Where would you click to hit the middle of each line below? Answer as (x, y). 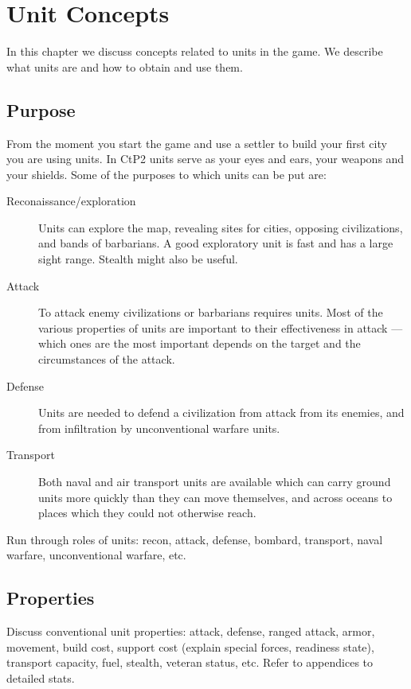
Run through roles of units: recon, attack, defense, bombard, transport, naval (195, 539)
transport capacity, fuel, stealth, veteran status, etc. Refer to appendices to (190, 662)
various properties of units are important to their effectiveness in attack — (221, 327)
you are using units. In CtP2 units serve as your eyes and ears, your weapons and (205, 159)
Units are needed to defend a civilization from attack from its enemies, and (221, 413)
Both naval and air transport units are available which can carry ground (215, 482)
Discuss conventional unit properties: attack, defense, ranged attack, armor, (191, 631)
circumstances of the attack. (107, 359)
